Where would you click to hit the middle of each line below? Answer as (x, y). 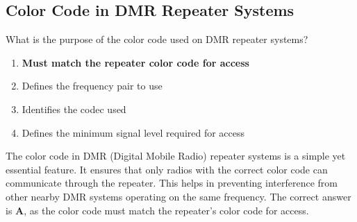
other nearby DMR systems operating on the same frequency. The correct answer (178, 196)
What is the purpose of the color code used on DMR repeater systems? (157, 39)
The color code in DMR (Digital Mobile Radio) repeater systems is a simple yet (176, 156)
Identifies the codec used (74, 109)
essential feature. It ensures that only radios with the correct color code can (167, 169)
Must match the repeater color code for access (135, 62)
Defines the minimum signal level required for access (133, 132)
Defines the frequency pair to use (92, 86)
